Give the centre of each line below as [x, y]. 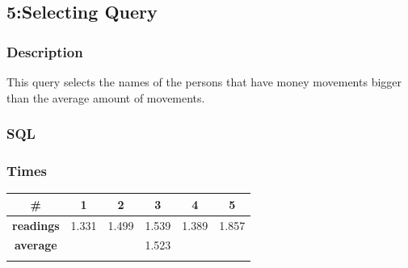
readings [36, 225]
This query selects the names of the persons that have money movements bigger [204, 82]
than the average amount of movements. [106, 97]
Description [45, 51]
